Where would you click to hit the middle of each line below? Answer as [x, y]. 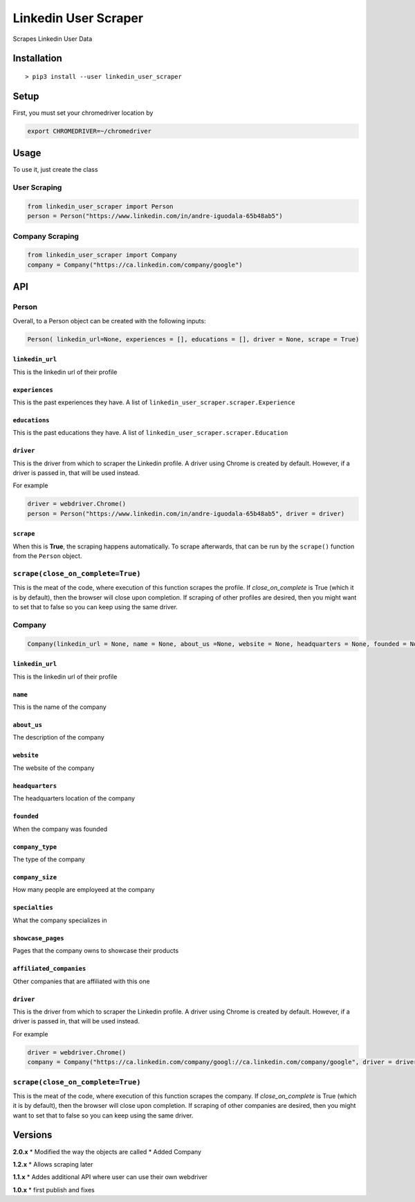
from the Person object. [47, 556]
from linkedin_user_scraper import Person [100, 206]
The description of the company [59, 737]
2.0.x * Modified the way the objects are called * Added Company [107, 1151]
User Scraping [37, 188]
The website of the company [54, 768]
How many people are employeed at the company [84, 890]
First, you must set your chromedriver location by [83, 113]
